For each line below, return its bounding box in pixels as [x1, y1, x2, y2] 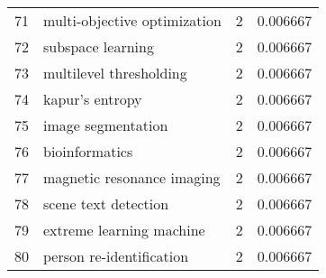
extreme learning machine [43, 219, 205, 240]
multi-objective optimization [43, 10, 222, 31]
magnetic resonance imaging [43, 167, 221, 188]
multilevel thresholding [43, 62, 187, 83]
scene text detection [43, 193, 169, 214]
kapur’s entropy [43, 88, 142, 109]
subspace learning [43, 36, 154, 57]
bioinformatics [43, 141, 133, 162]
